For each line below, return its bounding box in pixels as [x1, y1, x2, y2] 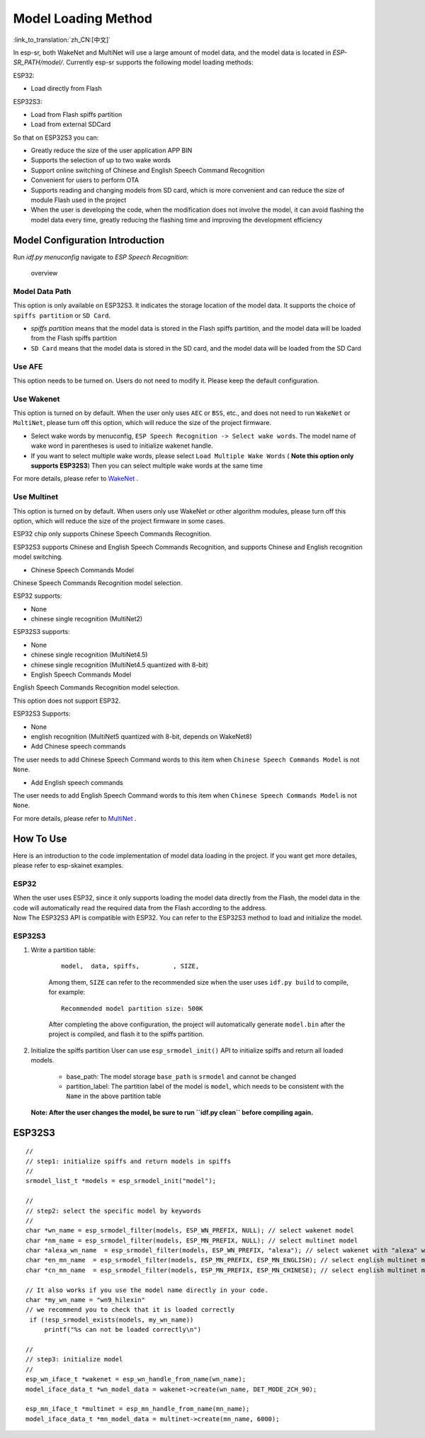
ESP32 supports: [13, 591, 63, 600]
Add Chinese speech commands [30, 742, 127, 751]
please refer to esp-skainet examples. [13, 861, 124, 870]
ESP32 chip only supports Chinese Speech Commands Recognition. [13, 530, 212, 538]
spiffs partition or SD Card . [13, 311, 111, 319]
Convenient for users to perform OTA [30, 176, 140, 184]
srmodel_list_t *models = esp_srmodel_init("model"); [25, 1177, 216, 1185]
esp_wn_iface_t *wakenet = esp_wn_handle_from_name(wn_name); [25, 1375, 246, 1383]
